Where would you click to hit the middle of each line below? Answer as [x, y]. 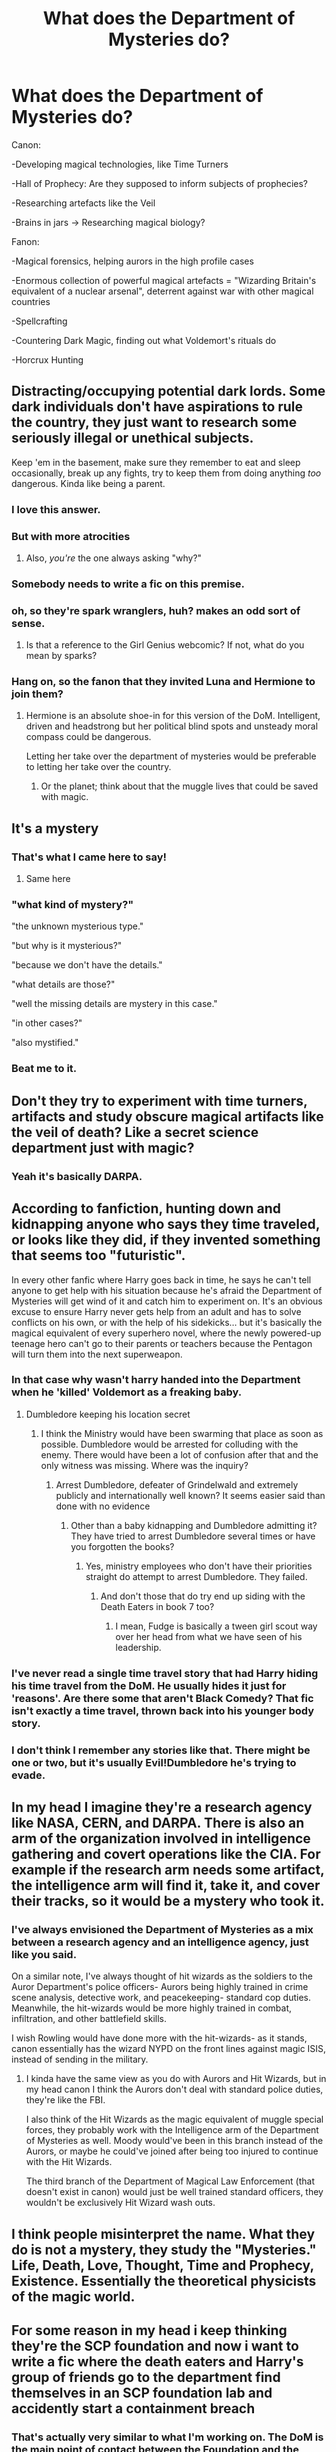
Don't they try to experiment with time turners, [159, 1100]
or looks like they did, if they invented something [166, 1240]
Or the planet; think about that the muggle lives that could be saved [179, 786]
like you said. [44, 1954]
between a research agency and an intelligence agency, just [160, 1942]
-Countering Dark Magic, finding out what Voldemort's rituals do [144, 340]
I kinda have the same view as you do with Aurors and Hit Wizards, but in [176, 2079]
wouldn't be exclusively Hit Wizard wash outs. [120, 2203]
